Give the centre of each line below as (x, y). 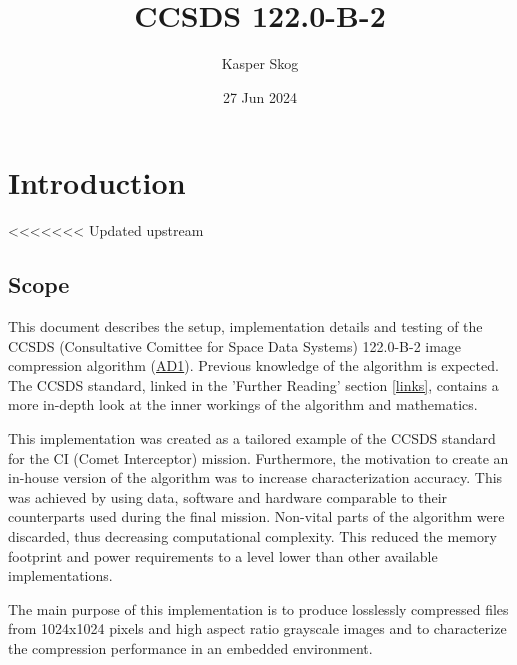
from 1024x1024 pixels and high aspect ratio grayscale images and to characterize (257, 628)
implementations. (60, 575)
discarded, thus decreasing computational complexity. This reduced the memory (252, 535)
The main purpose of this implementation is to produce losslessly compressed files (258, 608)
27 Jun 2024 (260, 96)
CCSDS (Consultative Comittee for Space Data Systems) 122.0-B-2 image (235, 345)
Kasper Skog (260, 63)
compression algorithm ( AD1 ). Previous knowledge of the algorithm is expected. (253, 365)
